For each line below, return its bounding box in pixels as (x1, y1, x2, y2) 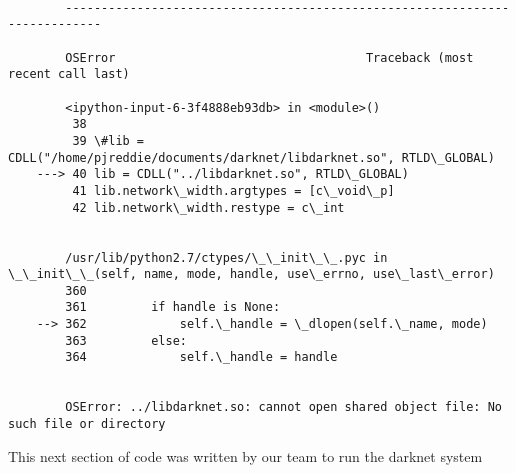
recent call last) (8, 67, 130, 82)
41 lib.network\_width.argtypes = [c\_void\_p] (72, 183, 395, 198)
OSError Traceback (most (65, 50, 474, 65)
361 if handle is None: (65, 300, 281, 315)
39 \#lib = (72, 133, 145, 148)
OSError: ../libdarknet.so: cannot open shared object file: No (65, 400, 502, 415)
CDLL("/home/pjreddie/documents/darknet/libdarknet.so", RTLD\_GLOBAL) (8, 150, 495, 165)
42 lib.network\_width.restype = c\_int (72, 200, 345, 215)
